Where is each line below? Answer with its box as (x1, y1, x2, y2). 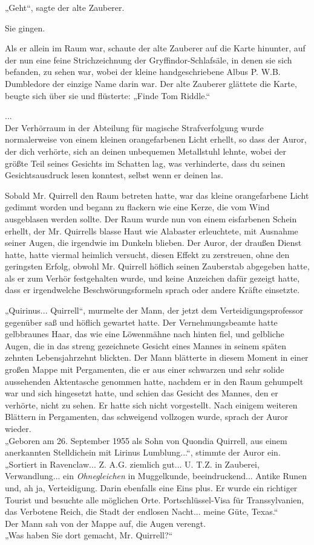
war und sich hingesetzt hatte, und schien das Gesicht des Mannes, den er (5, 387, 278, 399)
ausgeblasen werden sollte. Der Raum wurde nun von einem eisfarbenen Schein (5, 212, 297, 225)
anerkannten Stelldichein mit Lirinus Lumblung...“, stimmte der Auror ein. (5, 446, 281, 459)
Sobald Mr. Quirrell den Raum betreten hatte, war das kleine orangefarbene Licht (5, 189, 309, 201)
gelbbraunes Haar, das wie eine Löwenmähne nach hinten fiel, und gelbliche (5, 327, 284, 340)
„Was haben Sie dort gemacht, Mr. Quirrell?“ (5, 529, 173, 541)
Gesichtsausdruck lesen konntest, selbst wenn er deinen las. (5, 169, 223, 181)
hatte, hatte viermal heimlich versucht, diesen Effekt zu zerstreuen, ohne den (5, 248, 290, 260)
